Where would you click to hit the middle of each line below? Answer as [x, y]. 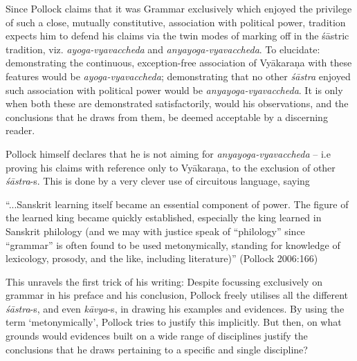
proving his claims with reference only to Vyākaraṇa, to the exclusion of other [171, 167]
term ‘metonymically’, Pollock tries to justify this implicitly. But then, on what [174, 322]
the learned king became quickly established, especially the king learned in [164, 217]
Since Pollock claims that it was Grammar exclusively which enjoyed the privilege [179, 8]
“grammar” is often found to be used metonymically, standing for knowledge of [173, 244]
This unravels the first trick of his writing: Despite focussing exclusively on [164, 281]
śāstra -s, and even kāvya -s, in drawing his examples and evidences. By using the [175, 308]
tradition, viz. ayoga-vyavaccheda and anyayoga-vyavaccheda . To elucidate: [163, 49]
